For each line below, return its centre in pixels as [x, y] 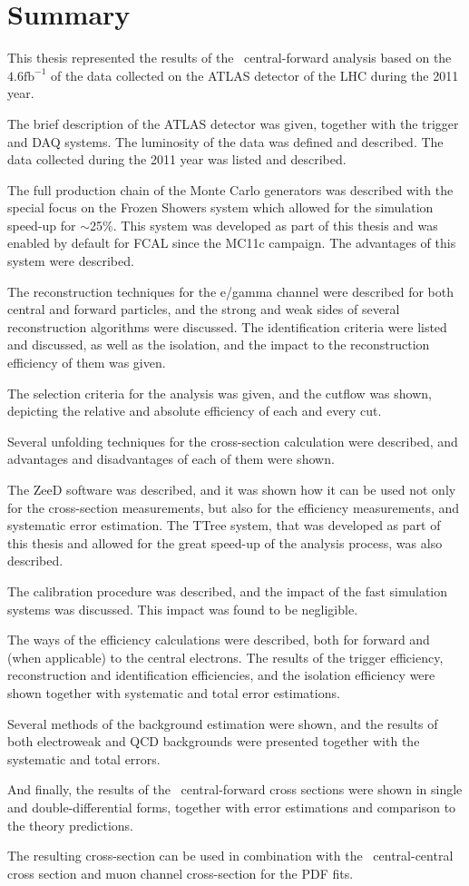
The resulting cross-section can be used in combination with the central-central [230, 856]
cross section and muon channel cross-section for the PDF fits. [181, 873]
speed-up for [42, 225]
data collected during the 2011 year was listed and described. [177, 159]
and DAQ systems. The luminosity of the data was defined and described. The [225, 141]
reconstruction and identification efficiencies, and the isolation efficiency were [221, 675]
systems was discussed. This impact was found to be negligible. [183, 609]
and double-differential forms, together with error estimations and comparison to [232, 807]
